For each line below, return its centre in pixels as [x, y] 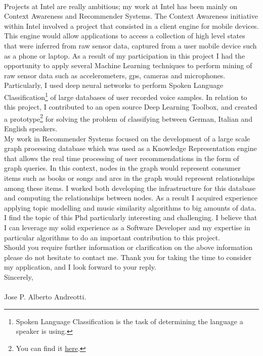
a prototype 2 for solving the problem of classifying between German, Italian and [128, 118]
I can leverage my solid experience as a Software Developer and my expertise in [127, 227]
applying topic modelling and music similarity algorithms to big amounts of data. [130, 207]
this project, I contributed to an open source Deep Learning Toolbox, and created [131, 107]
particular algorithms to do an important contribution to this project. [112, 237]
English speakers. [31, 129]
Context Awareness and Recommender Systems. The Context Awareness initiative [131, 16]
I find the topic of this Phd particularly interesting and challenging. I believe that [131, 217]
